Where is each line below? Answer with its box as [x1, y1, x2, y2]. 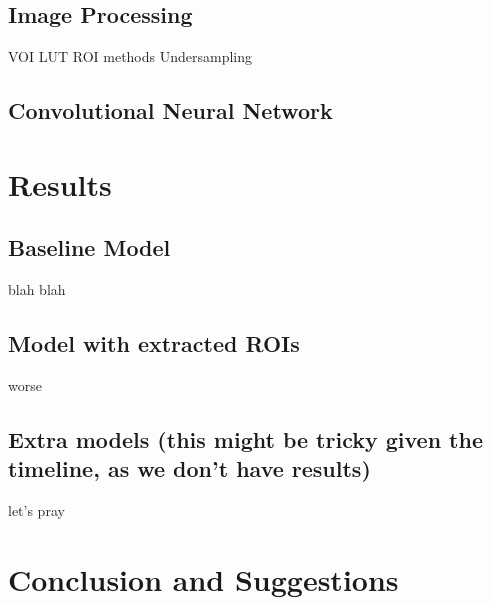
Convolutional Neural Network [8, 95, 333, 126]
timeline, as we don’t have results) [8, 453, 371, 484]
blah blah [8, 279, 66, 300]
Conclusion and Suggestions [8, 558, 399, 599]
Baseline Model [8, 232, 171, 263]
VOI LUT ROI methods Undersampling [8, 46, 253, 67]
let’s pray [8, 500, 65, 521]
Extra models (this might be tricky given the [8, 423, 483, 454]
